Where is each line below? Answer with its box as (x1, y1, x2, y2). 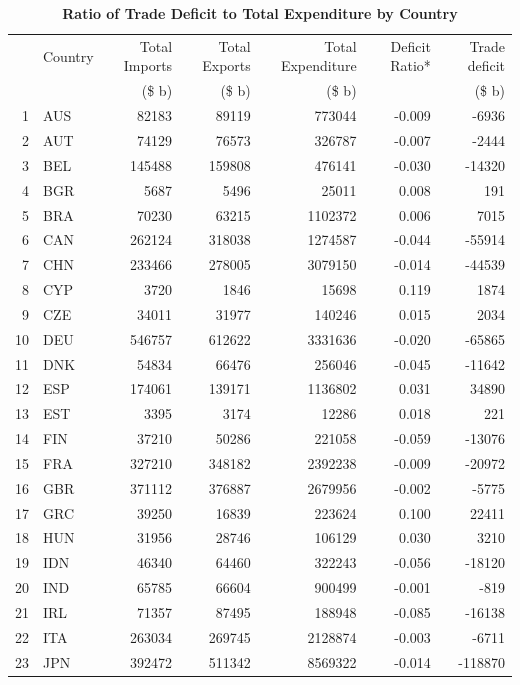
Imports (123, 55, 173, 76)
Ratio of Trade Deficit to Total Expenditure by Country (62, 3, 458, 23)
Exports (202, 55, 251, 76)
